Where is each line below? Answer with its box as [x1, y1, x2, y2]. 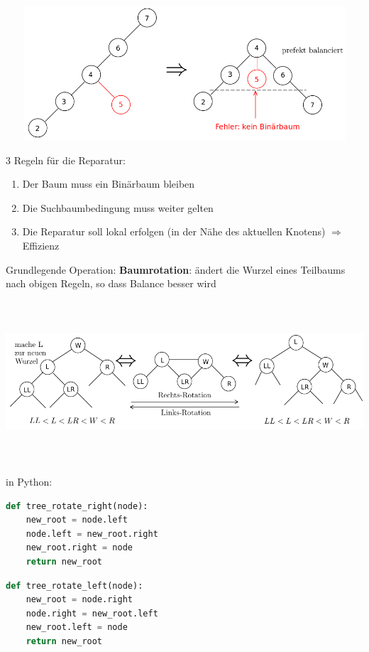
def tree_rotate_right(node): [6, 501, 148, 511]
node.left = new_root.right [26, 528, 158, 539]
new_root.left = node [26, 622, 128, 633]
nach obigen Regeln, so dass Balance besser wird [6, 276, 216, 291]
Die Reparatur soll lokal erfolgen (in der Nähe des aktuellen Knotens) [22, 224, 326, 239]
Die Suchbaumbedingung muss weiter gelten [22, 200, 214, 215]
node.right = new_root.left [26, 608, 158, 619]
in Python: [6, 474, 53, 489]
